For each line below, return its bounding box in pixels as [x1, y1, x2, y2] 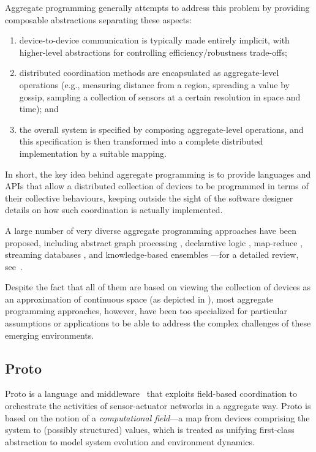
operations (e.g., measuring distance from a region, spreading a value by [19, 78, 290, 91]
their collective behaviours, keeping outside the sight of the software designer [5, 191, 293, 204]
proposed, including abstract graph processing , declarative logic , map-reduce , [5, 236, 303, 249]
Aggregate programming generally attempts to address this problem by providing [5, 1, 310, 13]
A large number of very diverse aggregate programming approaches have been [5, 224, 297, 236]
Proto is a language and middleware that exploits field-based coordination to [5, 387, 297, 400]
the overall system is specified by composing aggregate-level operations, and [19, 122, 304, 135]
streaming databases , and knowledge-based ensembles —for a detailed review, [5, 248, 299, 261]
